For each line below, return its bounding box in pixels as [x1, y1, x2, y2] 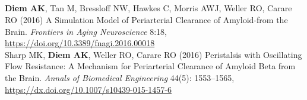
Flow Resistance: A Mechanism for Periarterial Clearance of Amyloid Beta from [5, 60, 296, 72]
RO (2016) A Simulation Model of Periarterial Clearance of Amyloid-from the [5, 13, 288, 25]
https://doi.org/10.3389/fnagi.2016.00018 [5, 37, 155, 49]
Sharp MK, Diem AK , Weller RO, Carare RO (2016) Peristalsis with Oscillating [5, 48, 302, 60]
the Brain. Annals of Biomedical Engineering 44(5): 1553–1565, [5, 71, 235, 83]
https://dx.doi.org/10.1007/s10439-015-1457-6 [5, 83, 172, 95]
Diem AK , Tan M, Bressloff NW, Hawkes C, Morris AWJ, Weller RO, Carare [5, 2, 292, 14]
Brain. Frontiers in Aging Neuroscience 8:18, [5, 25, 167, 37]
